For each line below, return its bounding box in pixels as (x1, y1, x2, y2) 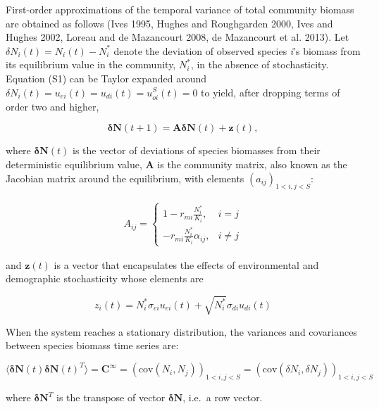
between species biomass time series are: (6, 338, 179, 353)
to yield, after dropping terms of (201, 84, 340, 99)
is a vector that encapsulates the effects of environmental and (54, 257, 319, 272)
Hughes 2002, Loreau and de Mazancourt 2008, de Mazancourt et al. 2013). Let (6, 30, 349, 44)
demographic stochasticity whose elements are (6, 271, 204, 286)
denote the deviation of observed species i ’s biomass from (113, 43, 361, 58)
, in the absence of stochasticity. (190, 57, 329, 72)
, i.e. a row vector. (182, 390, 263, 405)
